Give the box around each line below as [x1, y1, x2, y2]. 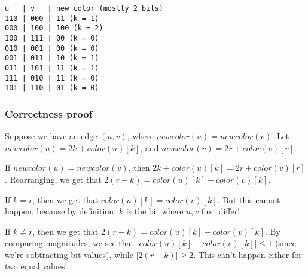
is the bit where [126, 205, 184, 217]
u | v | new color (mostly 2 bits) [5, 4, 163, 13]
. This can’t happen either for [193, 248, 302, 260]
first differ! [201, 205, 240, 217]
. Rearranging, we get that [5, 173, 102, 185]
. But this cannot [217, 193, 280, 206]
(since [275, 237, 296, 249]
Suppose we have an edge [5, 130, 97, 142]
